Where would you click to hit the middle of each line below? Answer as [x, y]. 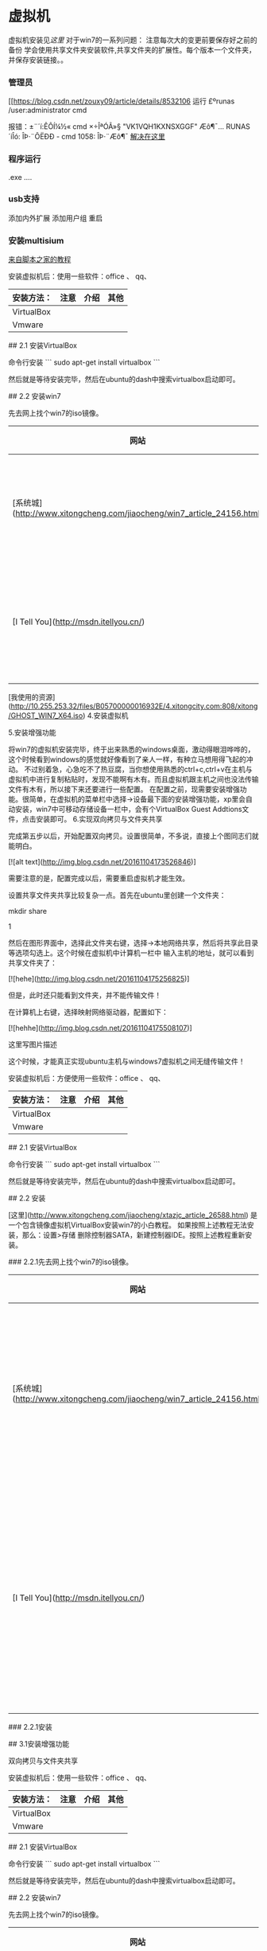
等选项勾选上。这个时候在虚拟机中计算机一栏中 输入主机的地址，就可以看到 [131, 953]
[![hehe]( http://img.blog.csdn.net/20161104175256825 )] [99, 979]
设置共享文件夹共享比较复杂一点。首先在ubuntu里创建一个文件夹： [117, 896]
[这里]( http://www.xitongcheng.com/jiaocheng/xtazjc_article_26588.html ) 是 [133, 1215]
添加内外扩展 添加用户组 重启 [56, 218]
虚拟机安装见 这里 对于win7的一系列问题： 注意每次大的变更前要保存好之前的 [133, 40]
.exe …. [20, 177]
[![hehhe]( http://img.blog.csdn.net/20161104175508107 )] [100, 1028]
